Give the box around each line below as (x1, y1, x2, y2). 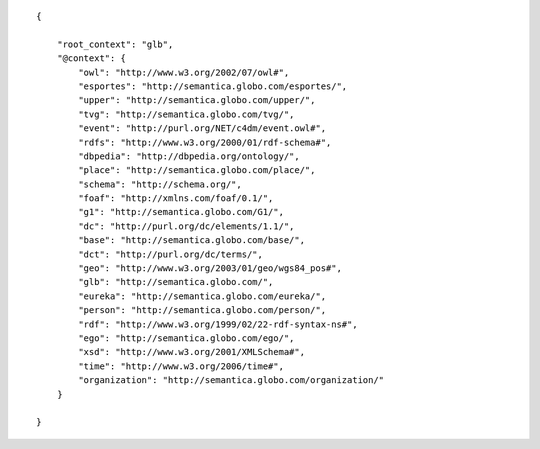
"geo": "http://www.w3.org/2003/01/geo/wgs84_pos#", (78, 263, 342, 274)
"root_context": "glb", (56, 38, 174, 50)
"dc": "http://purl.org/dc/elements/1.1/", (78, 220, 295, 232)
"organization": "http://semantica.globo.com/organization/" (78, 375, 385, 386)
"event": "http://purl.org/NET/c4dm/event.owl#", (78, 123, 327, 134)
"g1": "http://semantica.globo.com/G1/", (78, 206, 285, 218)
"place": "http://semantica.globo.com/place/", (78, 165, 316, 176)
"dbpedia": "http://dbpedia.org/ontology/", (78, 150, 300, 162)
